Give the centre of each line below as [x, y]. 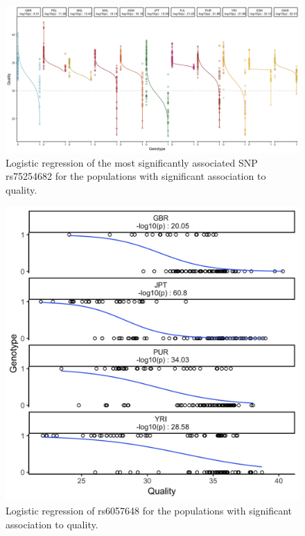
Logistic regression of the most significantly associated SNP [132, 162]
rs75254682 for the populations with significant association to [136, 176]
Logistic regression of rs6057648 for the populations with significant [149, 510]
